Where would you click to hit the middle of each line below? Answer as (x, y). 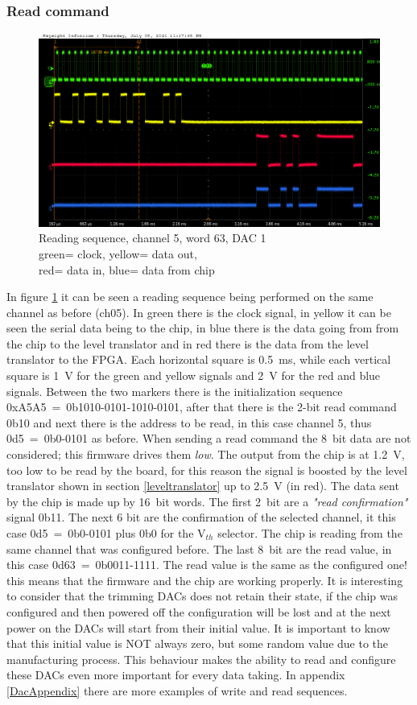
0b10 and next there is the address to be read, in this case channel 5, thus (189, 422)
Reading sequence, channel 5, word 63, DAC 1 (153, 238)
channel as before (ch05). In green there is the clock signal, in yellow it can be (199, 312)
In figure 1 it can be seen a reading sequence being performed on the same (190, 297)
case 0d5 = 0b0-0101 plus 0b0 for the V (106, 533)
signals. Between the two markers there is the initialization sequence (175, 391)
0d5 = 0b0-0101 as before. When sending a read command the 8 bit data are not (209, 438)
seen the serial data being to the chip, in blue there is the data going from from (203, 328)
